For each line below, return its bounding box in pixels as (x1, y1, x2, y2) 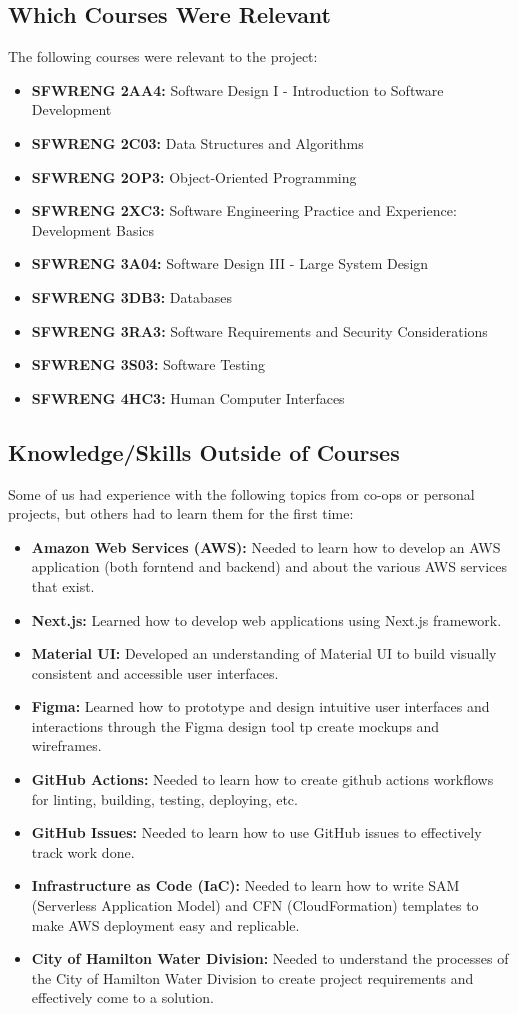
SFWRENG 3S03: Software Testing (31, 354, 266, 375)
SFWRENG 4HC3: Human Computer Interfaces (31, 387, 345, 408)
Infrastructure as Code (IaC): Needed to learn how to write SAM (31, 875, 460, 896)
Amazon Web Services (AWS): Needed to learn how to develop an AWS (31, 536, 501, 557)
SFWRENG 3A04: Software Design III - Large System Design (31, 253, 429, 274)
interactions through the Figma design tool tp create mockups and (31, 715, 440, 736)
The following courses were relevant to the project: (8, 46, 318, 67)
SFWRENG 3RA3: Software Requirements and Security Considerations (31, 320, 488, 341)
